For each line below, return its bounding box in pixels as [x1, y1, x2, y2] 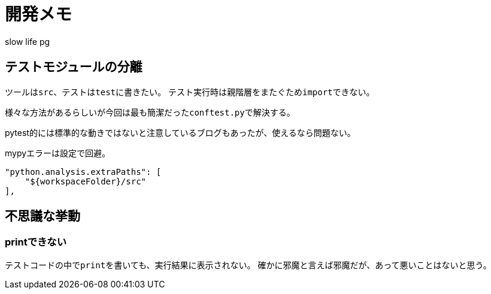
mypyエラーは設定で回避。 [5, 147, 111, 158]
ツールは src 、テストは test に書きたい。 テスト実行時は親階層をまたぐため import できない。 [5, 86, 375, 97]
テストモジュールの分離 [5, 59, 143, 75]
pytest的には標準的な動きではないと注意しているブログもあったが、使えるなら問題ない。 [5, 127, 356, 138]
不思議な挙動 [5, 208, 80, 224]
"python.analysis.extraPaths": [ [5, 166, 162, 177]
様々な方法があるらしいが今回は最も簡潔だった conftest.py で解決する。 [5, 107, 295, 117]
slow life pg [5, 36, 50, 47]
